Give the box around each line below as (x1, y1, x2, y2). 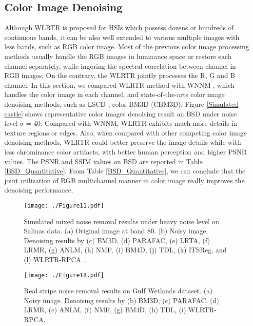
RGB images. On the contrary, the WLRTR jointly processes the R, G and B (4, 70, 235, 80)
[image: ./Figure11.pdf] (24, 202, 104, 209)
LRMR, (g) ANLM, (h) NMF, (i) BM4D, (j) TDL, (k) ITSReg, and (24, 245, 227, 255)
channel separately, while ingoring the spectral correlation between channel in (4, 60, 236, 71)
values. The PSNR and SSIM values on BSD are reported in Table (4, 156, 203, 166)
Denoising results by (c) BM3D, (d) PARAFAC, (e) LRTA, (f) (24, 235, 210, 245)
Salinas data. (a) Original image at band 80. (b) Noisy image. (24, 226, 208, 236)
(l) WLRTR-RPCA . (24, 254, 85, 264)
